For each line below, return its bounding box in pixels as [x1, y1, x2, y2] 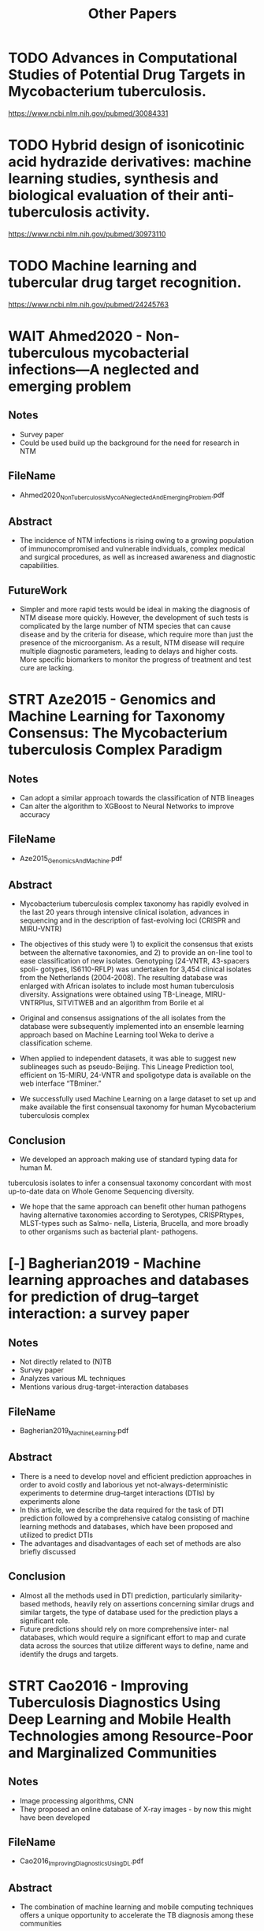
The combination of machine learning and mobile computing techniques [19, 1902, 254, 1911]
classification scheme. [19, 1038, 93, 1048]
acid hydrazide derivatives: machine [8, 153, 252, 171]
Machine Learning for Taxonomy [8, 707, 226, 726]
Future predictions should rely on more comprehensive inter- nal [19, 1624, 229, 1633]
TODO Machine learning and [8, 257, 197, 275]
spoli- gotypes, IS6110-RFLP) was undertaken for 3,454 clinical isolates [19, 964, 252, 974]
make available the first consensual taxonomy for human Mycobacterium [19, 1102, 256, 1112]
